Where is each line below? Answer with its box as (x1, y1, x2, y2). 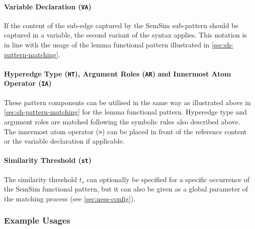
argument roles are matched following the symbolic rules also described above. (4, 116, 240, 126)
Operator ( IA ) (4, 78, 52, 88)
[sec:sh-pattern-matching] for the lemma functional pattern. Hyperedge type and (4, 107, 247, 117)
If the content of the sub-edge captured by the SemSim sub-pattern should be (4, 20, 239, 30)
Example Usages (4, 214, 71, 227)
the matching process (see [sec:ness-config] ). (4, 193, 136, 203)
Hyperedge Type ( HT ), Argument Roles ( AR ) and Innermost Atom (4, 68, 231, 78)
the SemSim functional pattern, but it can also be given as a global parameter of (4, 184, 248, 194)
